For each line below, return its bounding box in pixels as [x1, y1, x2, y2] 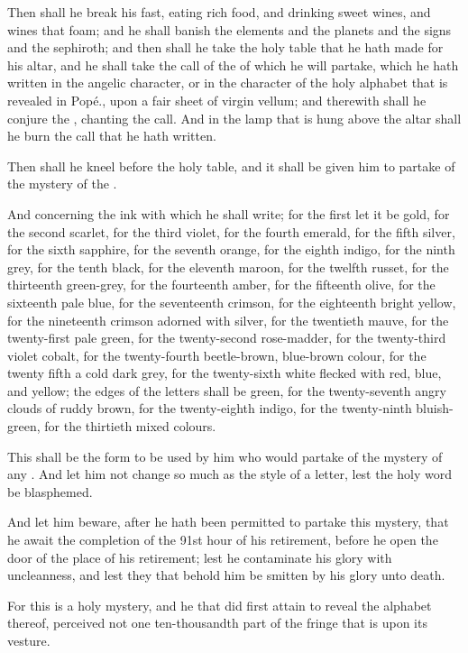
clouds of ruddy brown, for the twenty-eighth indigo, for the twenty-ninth [7, 399, 412, 418]
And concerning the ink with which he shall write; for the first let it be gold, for [7, 204, 450, 223]
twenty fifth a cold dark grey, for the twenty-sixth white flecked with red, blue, [7, 363, 442, 382]
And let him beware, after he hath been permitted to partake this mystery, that [7, 512, 449, 531]
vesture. [7, 631, 50, 649]
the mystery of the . [7, 174, 117, 193]
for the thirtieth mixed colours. [44, 417, 216, 436]
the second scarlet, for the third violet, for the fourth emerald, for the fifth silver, [7, 222, 455, 241]
